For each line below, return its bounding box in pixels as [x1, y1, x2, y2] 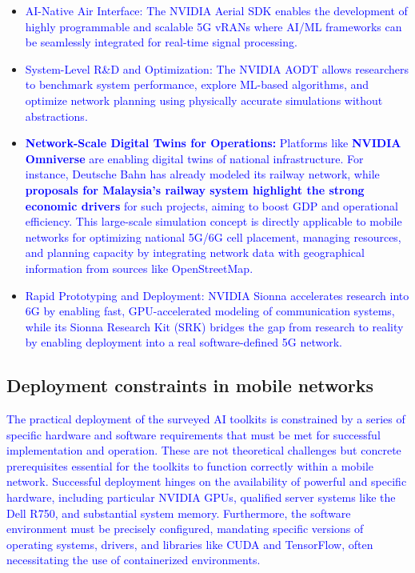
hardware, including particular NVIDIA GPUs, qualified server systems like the [6, 489, 396, 506]
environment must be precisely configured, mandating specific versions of [6, 520, 364, 537]
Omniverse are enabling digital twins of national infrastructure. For [25, 150, 364, 166]
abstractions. [25, 107, 88, 124]
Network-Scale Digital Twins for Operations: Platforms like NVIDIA [25, 134, 401, 151]
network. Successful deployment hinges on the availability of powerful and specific [6, 473, 407, 490]
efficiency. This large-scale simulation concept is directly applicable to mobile [25, 213, 402, 230]
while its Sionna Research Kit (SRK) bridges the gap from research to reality [25, 318, 404, 335]
